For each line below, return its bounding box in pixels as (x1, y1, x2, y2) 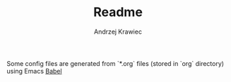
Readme (93, 4, 143, 20)
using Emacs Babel (6, 67, 62, 75)
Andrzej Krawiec (93, 27, 143, 36)
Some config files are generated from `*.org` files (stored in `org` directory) (6, 59, 224, 67)
